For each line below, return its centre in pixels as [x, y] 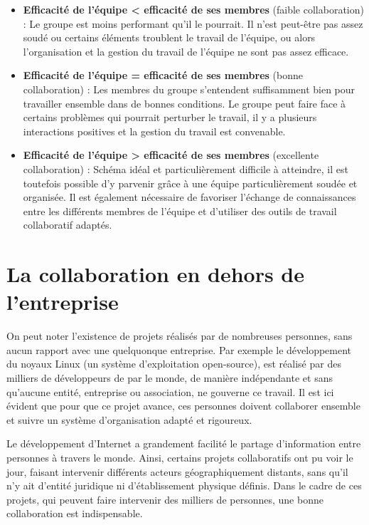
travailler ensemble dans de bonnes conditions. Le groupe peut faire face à [184, 103]
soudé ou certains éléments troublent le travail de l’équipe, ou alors [169, 37]
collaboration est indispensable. [75, 513]
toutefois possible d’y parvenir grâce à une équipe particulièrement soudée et [190, 183]
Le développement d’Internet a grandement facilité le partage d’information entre [184, 443]
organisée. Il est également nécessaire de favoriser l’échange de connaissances [189, 197]
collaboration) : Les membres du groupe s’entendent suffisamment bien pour [189, 89]
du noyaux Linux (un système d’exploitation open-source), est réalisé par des [174, 364]
